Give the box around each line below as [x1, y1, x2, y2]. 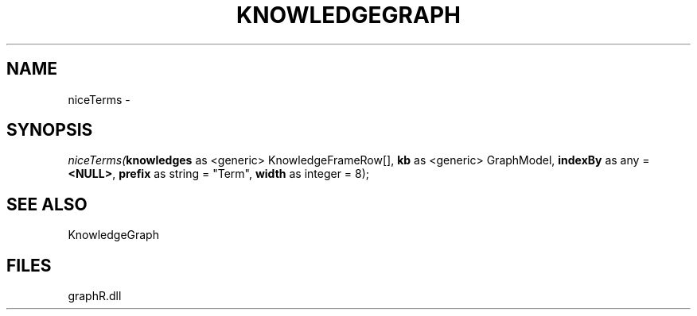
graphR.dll [68, 289, 122, 303]
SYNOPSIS [6, 120, 93, 141]
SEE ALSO [6, 194, 88, 214]
